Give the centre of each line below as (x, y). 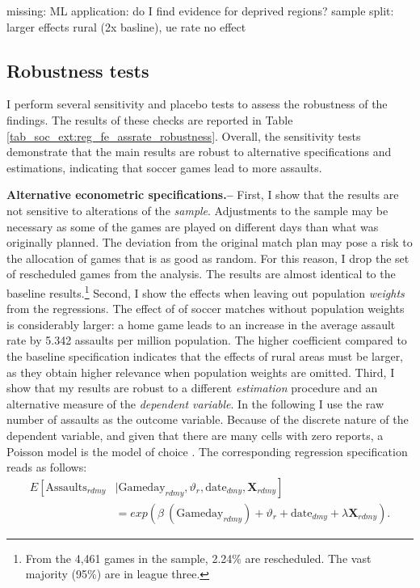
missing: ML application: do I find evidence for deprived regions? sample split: (200, 11)
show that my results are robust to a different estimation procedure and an (192, 388)
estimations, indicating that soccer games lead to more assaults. (164, 167)
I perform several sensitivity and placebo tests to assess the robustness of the (197, 104)
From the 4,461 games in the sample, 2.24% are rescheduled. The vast (198, 558)
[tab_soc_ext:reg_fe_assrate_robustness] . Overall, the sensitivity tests (184, 135)
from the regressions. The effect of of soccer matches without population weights (206, 309)
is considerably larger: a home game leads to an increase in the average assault (201, 324)
